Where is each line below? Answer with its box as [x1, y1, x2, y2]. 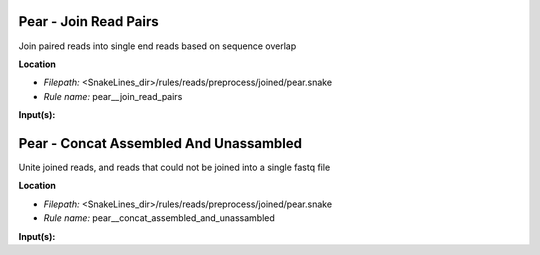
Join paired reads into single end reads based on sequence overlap [18, 40, 297, 52]
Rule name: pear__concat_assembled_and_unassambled [43, 212, 275, 224]
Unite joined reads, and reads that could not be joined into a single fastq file [18, 161, 331, 173]
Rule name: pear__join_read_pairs [43, 90, 183, 102]
